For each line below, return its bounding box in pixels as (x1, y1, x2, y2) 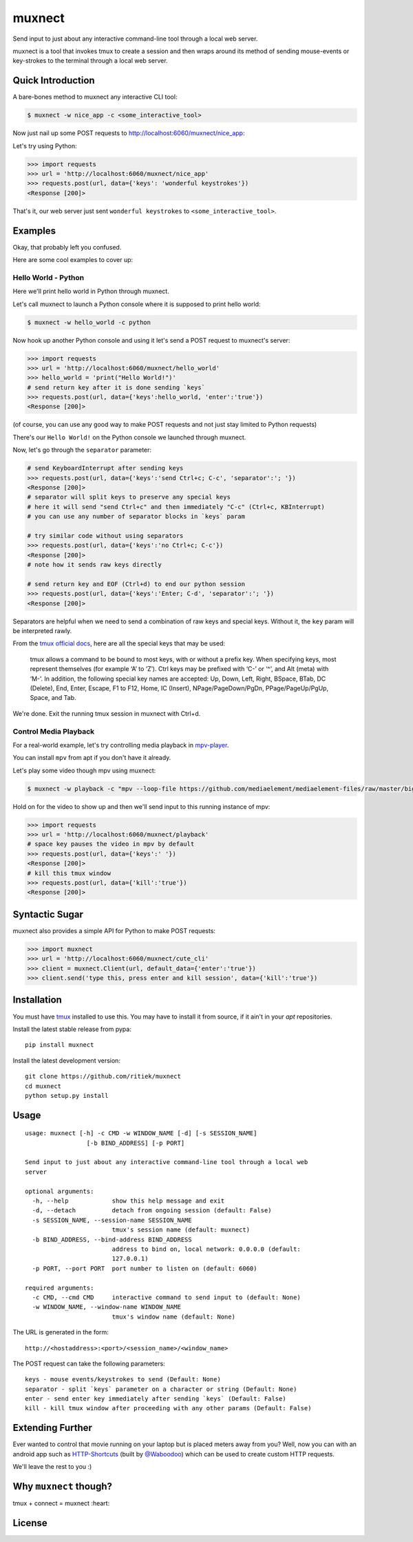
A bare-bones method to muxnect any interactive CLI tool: (12, 93, 178, 101)
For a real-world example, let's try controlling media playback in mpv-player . (12, 741, 229, 749)
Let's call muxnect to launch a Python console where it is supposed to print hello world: (12, 300, 261, 308)
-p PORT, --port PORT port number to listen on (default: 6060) (32, 1264, 257, 1272)
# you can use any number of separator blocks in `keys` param (27, 512, 246, 521)
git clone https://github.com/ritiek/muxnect (25, 1072, 182, 1081)
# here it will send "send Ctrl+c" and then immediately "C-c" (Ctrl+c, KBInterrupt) (27, 503, 325, 510)
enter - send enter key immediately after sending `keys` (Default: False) (25, 1395, 286, 1403)
